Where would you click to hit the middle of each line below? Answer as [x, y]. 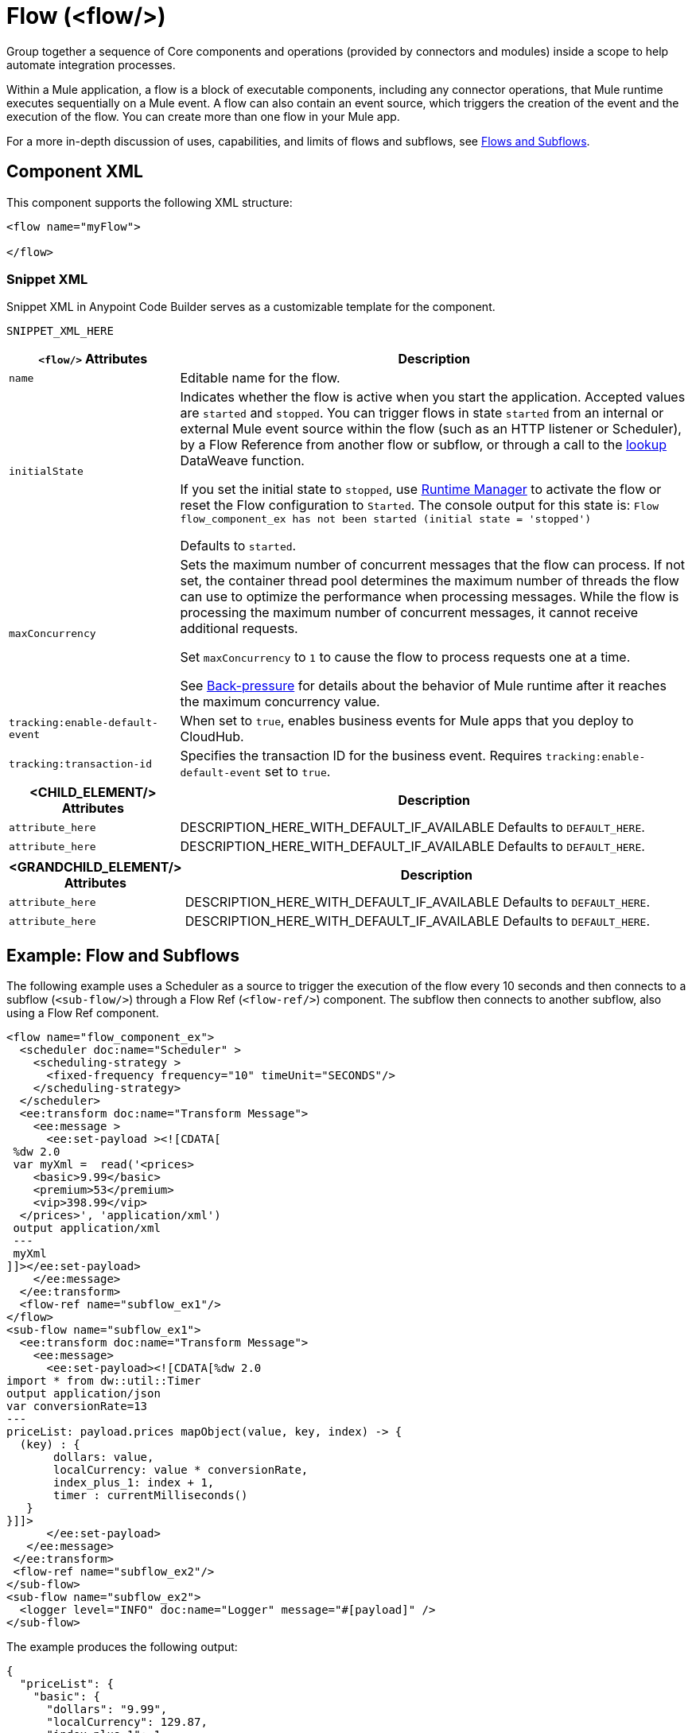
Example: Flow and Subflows [123, 955]
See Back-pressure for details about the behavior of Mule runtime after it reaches [423, 686]
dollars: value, [104, 1457]
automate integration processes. [91, 64]
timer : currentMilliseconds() [151, 1496]
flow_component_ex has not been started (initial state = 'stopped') [386, 519]
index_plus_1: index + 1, [134, 1483]
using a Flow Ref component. [83, 1013]
